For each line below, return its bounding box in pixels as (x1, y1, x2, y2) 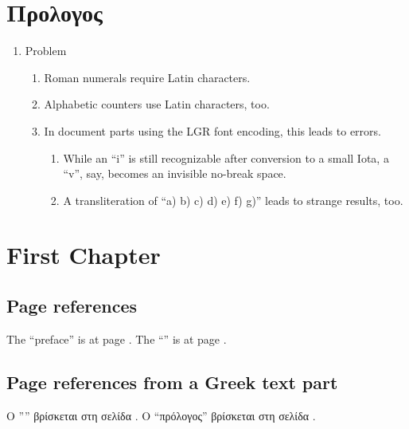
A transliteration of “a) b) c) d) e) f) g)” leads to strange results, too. (63, 191, 403, 208)
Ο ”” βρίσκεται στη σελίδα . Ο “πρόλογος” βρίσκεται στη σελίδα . (6, 407, 316, 423)
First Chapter (6, 238, 161, 271)
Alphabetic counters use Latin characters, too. (44, 96, 270, 112)
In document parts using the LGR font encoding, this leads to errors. (44, 122, 381, 139)
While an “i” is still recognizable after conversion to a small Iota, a (63, 149, 389, 166)
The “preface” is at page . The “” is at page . (6, 330, 227, 347)
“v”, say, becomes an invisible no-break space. (63, 165, 286, 182)
